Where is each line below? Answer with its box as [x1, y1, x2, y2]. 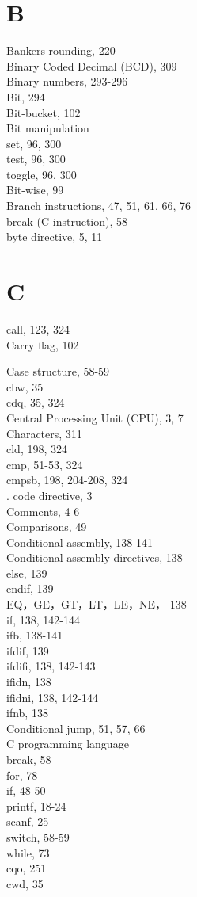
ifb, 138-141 [6, 627, 63, 643]
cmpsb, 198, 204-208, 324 [6, 471, 128, 488]
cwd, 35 [6, 875, 44, 891]
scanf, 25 [6, 813, 49, 830]
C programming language [6, 735, 129, 752]
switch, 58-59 [6, 828, 70, 845]
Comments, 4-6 [6, 502, 80, 519]
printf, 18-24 [6, 797, 66, 814]
